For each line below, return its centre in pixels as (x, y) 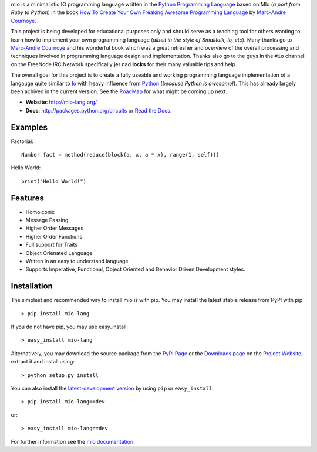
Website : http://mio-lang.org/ (61, 102)
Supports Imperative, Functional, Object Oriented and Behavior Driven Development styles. (136, 269)
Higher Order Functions (54, 236)
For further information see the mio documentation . (73, 441)
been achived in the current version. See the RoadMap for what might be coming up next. (119, 91)
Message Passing (47, 220)
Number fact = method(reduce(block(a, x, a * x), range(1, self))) (120, 154)
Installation (32, 286)
